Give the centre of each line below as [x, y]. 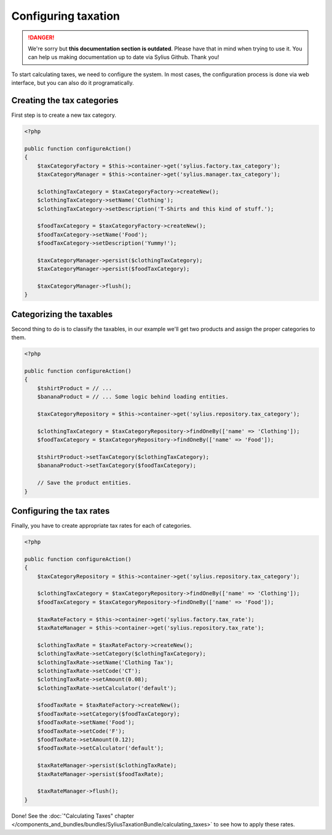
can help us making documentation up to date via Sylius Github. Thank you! [124, 57]
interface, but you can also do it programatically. [73, 83]
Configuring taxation [65, 16]
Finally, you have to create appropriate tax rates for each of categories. [101, 526]
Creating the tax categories [65, 100]
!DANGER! [41, 37]
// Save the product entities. [84, 483]
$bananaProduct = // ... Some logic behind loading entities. [133, 397]
